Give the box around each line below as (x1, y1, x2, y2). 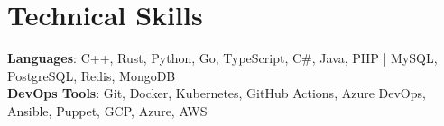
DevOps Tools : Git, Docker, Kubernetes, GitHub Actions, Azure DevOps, (7, 84, 426, 103)
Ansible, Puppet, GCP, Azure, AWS (7, 101, 208, 120)
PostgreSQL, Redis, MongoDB (7, 66, 176, 85)
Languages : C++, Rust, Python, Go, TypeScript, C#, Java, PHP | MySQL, (7, 49, 438, 67)
